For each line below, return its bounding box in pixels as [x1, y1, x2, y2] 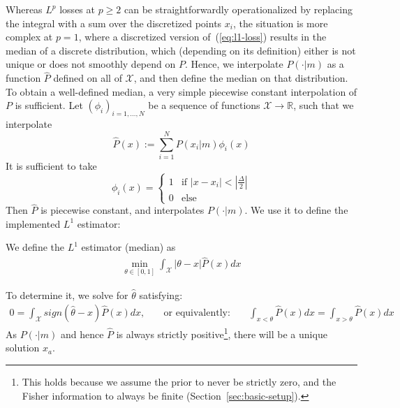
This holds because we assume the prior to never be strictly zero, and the [22, 374, 336, 388]
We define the [6, 240, 64, 254]
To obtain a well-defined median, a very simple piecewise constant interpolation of [6, 84, 357, 99]
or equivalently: [163, 308, 230, 319]
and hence [60, 326, 104, 341]
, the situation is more [232, 15, 328, 30]
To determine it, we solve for [6, 287, 128, 302]
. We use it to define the [244, 203, 348, 217]
